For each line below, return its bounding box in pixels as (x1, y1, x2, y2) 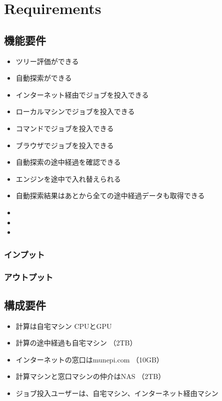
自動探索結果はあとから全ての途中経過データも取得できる (15, 190, 205, 201)
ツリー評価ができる (15, 56, 79, 66)
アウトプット (4, 271, 53, 283)
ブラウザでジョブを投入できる (15, 140, 114, 150)
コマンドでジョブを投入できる (15, 123, 114, 133)
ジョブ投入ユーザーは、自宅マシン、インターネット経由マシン (15, 387, 218, 398)
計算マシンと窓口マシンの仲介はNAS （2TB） (15, 371, 165, 381)
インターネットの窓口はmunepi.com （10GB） (15, 354, 163, 364)
